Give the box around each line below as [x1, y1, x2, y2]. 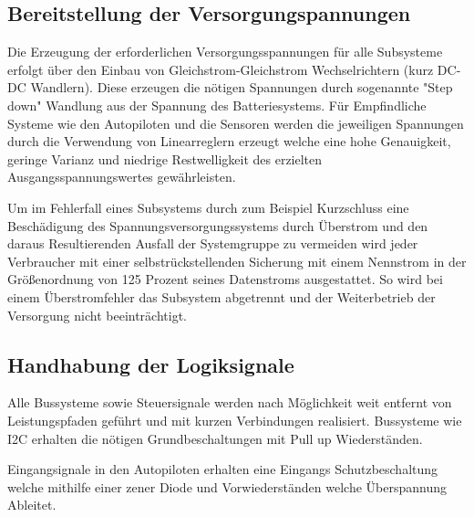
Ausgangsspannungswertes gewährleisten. [7, 167, 236, 186]
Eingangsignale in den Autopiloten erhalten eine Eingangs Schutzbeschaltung [7, 459, 438, 479]
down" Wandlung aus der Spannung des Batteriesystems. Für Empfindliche [7, 95, 427, 114]
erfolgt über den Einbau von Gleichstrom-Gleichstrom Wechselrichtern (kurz [7, 59, 434, 79]
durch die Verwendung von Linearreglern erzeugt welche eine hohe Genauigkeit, [7, 132, 451, 151]
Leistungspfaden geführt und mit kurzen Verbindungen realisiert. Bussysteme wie [7, 410, 462, 429]
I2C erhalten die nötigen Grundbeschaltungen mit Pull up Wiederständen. [7, 428, 423, 448]
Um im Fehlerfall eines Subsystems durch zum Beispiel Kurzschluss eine [7, 197, 409, 216]
